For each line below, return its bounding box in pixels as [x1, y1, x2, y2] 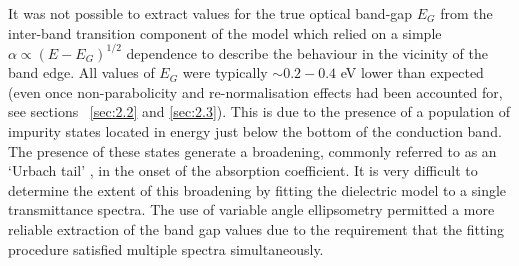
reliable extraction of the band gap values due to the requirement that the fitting [8, 219, 505, 240]
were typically [182, 62, 268, 83]
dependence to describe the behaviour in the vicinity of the [126, 42, 489, 63]
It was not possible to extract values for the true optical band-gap [8, 3, 413, 23]
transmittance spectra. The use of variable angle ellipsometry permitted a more [8, 199, 495, 220]
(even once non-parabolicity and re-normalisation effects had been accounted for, [8, 81, 503, 102]
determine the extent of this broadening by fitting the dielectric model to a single [8, 179, 507, 200]
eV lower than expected [340, 62, 484, 83]
